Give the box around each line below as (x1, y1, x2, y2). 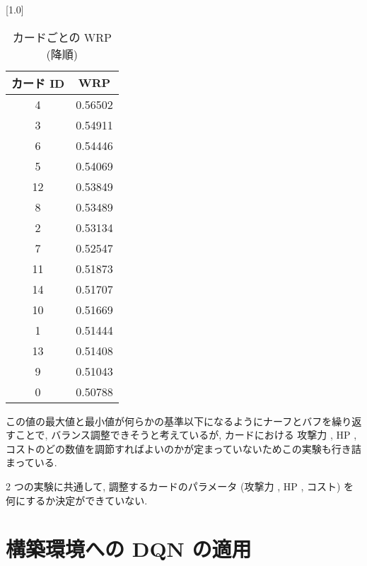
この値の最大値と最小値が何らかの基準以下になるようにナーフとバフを (6, 413, 332, 428)
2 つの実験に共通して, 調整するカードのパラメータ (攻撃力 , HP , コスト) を (6, 478, 354, 493)
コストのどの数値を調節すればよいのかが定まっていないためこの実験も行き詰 (6, 441, 361, 456)
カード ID (11, 74, 65, 91)
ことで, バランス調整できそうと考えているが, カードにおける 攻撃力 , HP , (15, 427, 357, 442)
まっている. (6, 455, 57, 470)
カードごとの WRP (12, 28, 112, 45)
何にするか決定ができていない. (6, 492, 148, 507)
